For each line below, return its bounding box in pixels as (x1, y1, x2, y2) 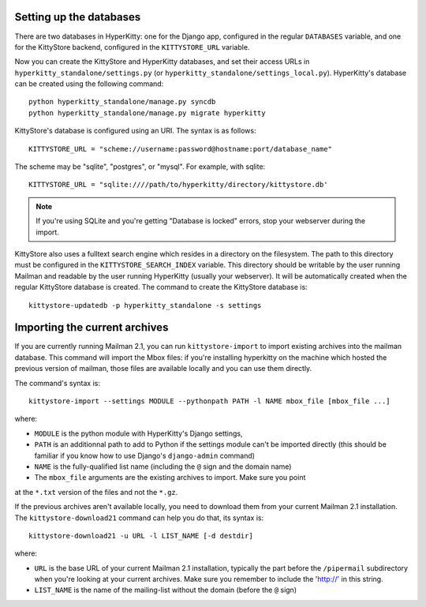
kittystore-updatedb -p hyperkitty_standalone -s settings (28, 301, 262, 309)
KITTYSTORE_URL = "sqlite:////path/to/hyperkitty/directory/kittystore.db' (28, 180, 328, 189)
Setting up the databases (14, 10, 141, 24)
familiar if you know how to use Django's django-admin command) (34, 451, 256, 460)
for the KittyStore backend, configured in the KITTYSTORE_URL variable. (14, 42, 250, 51)
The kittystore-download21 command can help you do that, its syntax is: (14, 513, 264, 523)
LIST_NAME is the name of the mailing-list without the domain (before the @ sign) (34, 585, 297, 595)
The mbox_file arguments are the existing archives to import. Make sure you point (34, 473, 306, 482)
